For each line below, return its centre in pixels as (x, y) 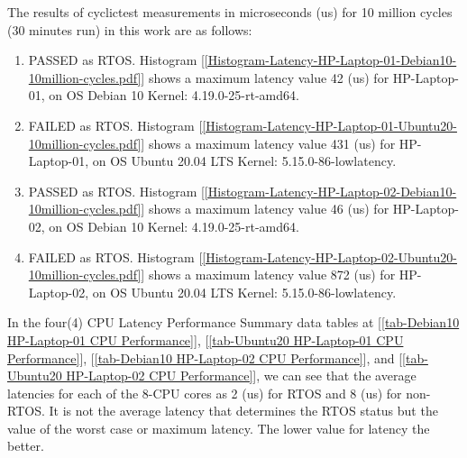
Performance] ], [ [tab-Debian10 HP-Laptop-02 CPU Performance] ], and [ (205, 357)
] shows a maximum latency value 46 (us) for (265, 209)
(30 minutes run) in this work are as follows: (130, 29)
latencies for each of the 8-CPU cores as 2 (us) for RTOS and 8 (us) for (205, 393)
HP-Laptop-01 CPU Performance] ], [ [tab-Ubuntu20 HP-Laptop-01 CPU (206, 339)
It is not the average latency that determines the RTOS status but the (243, 411)
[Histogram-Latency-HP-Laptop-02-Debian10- (330, 191)
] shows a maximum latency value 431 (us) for (268, 143)
